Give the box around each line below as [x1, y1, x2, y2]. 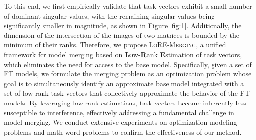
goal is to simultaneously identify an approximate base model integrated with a [4, 78, 244, 88]
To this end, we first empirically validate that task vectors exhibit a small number [4, 1, 252, 11]
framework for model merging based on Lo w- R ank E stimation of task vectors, [4, 49, 242, 59]
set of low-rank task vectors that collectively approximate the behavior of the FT [4, 88, 250, 98]
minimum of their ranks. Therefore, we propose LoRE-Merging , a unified [4, 39, 226, 50]
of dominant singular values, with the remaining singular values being [4, 10, 215, 21]
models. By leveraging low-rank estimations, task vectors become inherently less [4, 97, 246, 107]
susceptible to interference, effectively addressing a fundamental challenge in [4, 107, 234, 117]
